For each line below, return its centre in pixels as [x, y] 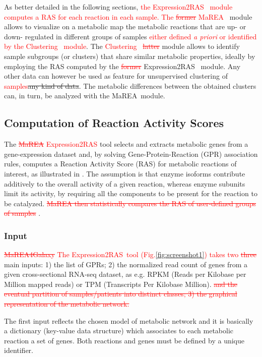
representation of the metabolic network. [67, 304]
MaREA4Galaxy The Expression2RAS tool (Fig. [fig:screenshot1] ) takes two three [130, 254]
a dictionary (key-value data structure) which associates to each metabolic [119, 331]
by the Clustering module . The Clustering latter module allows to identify [122, 46]
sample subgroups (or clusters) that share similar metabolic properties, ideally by [130, 56]
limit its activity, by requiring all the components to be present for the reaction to [131, 193]
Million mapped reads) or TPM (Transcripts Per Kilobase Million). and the [121, 284]
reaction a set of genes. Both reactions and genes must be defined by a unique [124, 340]
